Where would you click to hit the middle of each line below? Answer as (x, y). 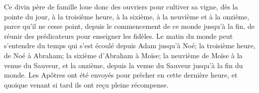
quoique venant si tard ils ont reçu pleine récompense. (86, 84)
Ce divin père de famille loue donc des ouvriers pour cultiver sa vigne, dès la (121, 6)
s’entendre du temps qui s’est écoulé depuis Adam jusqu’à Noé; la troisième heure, (130, 46)
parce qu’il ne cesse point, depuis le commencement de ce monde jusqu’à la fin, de (129, 26)
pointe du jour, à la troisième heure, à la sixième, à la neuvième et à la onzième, (127, 16)
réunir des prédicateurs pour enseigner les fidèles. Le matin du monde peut (119, 36)
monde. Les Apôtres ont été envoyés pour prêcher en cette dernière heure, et (121, 75)
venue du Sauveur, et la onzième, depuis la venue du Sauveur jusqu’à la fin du (124, 65)
